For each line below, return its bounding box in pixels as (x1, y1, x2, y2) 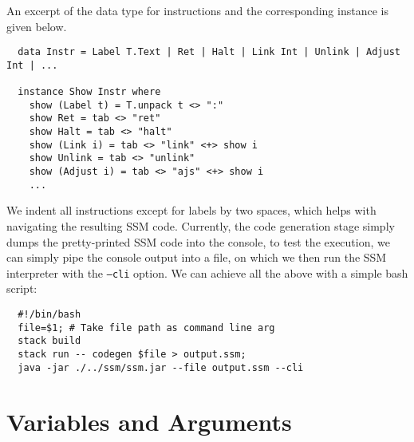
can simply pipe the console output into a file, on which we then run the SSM (6, 249, 387, 266)
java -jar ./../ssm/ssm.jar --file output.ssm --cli (18, 361, 304, 373)
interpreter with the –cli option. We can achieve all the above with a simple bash (6, 264, 408, 281)
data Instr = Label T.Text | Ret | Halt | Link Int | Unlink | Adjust (18, 46, 400, 58)
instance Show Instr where (18, 86, 161, 98)
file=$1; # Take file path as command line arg (18, 322, 275, 333)
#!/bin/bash (18, 309, 81, 321)
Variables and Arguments (6, 405, 292, 437)
